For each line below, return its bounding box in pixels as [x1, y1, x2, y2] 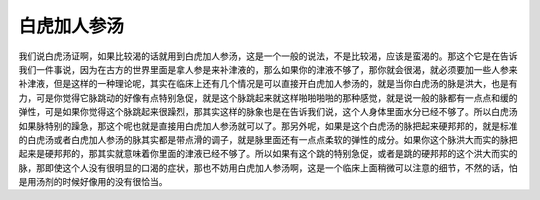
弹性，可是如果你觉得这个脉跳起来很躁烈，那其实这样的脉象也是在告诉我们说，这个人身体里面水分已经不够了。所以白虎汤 [18, 106, 518, 118]
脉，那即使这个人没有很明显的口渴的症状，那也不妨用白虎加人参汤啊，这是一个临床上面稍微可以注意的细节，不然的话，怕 [18, 161, 518, 174]
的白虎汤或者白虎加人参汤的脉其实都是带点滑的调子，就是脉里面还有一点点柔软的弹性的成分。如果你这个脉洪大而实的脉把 [18, 133, 518, 145]
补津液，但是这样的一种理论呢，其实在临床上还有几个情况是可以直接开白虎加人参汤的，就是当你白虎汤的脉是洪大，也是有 [18, 78, 518, 90]
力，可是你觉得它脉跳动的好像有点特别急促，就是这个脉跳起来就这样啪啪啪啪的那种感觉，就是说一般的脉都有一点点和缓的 [18, 91, 518, 104]
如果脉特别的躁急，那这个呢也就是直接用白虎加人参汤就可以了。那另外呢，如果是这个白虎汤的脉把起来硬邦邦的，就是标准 [18, 120, 518, 132]
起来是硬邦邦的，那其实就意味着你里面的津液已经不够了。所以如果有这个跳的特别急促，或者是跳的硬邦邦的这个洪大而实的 [18, 148, 518, 160]
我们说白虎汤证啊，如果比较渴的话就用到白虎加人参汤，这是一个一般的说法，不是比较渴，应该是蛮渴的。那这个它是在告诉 [18, 50, 518, 62]
